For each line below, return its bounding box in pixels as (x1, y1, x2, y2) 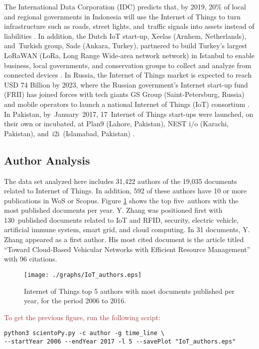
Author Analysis (4, 152, 90, 168)
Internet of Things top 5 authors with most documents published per (24, 285, 235, 296)
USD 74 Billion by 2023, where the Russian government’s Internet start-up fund (4, 79, 248, 89)
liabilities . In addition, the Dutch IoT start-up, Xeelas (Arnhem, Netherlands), (4, 30, 247, 41)
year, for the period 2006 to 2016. (24, 295, 127, 306)
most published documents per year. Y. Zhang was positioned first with (4, 205, 223, 215)
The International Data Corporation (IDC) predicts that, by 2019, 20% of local (4, 1, 246, 11)
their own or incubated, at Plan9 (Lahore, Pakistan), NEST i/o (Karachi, (4, 118, 229, 129)
